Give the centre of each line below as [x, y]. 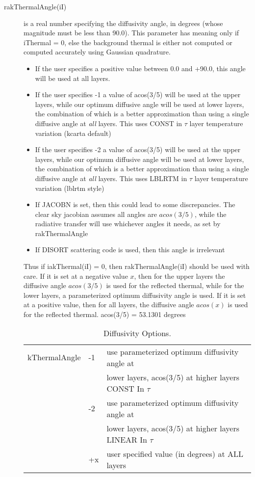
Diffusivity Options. [137, 333]
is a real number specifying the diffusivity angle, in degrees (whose [123, 23]
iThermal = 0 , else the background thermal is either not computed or [128, 42]
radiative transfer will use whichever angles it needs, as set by [128, 224]
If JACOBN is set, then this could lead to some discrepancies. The [135, 204]
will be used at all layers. [73, 78]
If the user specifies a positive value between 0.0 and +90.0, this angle [140, 68]
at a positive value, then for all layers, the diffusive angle [109, 305]
